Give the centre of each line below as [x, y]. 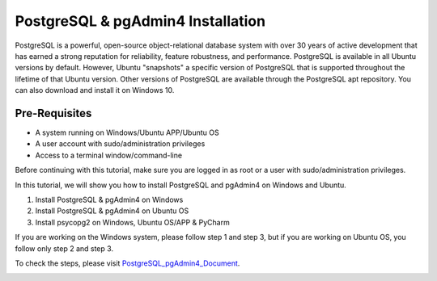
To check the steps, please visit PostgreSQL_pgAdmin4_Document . [127, 263]
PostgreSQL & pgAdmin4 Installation [140, 21]
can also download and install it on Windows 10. [95, 90]
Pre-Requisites [53, 113]
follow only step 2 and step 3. [64, 248]
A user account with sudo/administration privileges [120, 144]
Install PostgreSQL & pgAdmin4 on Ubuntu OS [112, 211]
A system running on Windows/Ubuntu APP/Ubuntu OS [127, 132]
